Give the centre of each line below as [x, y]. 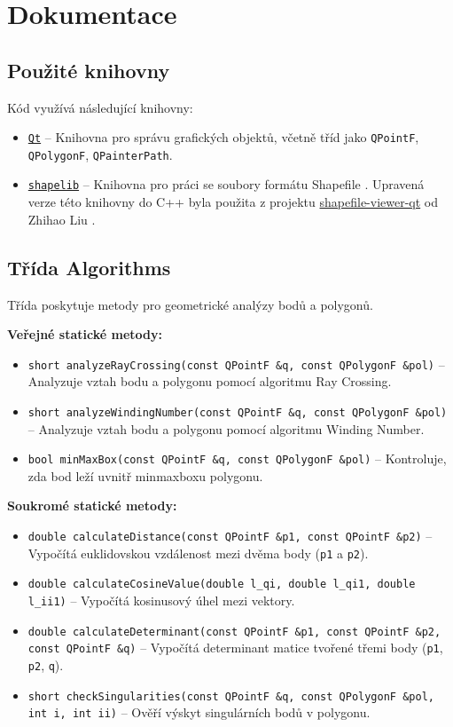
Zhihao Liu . [62, 219]
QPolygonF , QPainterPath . [100, 154]
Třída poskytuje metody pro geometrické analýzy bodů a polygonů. [190, 304]
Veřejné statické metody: [85, 334]
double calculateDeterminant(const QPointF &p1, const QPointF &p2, [234, 632]
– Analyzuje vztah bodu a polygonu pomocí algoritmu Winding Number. [226, 428]
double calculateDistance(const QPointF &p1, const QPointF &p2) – [230, 536]
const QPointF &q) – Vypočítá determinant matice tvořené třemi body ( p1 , [235, 648]
